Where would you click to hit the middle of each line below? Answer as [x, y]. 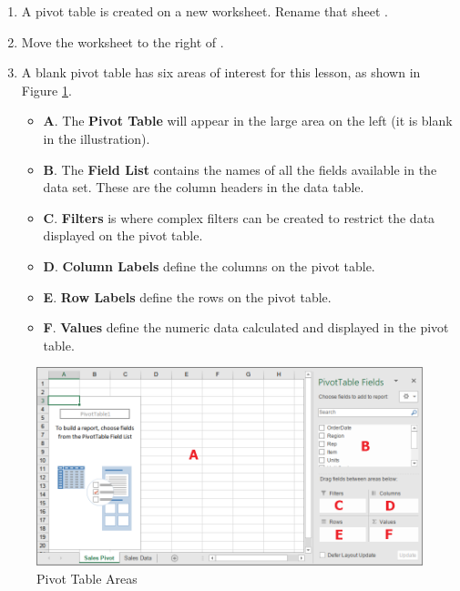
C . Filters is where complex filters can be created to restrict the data [239, 217]
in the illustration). [97, 138]
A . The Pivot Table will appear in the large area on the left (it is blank [248, 121]
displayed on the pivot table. [123, 235]
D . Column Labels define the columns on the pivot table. [209, 265]
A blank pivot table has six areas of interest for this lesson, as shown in [221, 72]
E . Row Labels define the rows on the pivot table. [187, 296]
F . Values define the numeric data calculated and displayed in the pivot [246, 327]
